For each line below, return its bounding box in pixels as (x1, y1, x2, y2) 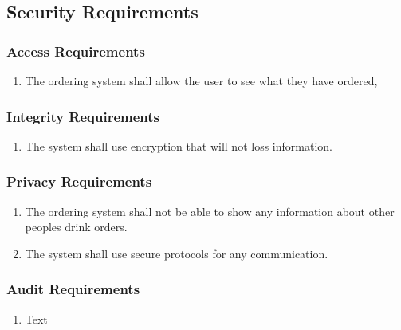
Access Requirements (6, 41, 145, 61)
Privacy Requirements (6, 171, 152, 191)
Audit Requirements (6, 279, 140, 299)
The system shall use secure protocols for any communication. (25, 245, 328, 261)
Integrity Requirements (6, 106, 160, 126)
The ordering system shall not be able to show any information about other (25, 202, 395, 219)
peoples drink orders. (25, 218, 128, 235)
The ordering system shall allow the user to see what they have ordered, (25, 73, 378, 88)
